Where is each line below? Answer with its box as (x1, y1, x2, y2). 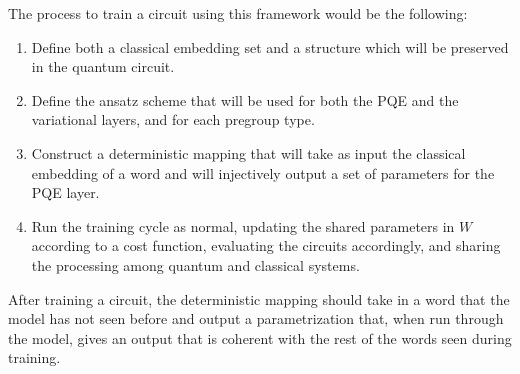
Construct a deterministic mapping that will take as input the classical (31, 142, 466, 163)
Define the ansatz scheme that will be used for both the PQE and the (31, 89, 459, 110)
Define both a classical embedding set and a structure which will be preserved (31, 36, 509, 57)
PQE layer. (31, 182, 100, 203)
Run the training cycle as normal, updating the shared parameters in (31, 215, 455, 236)
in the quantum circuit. (31, 56, 175, 77)
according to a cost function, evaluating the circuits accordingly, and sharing (31, 235, 501, 256)
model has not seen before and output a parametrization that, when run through (8, 308, 504, 329)
